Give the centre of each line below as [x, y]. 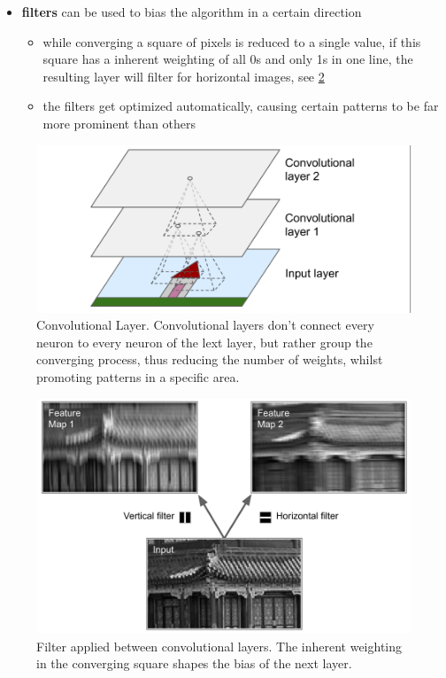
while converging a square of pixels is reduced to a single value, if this [232, 41]
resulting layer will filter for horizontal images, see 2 [184, 76]
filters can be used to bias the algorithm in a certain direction [192, 12]
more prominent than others [119, 123]
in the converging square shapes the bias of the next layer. [194, 663]
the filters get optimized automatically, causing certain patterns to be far [241, 106]
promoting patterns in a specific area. [138, 376]
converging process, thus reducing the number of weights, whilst [210, 359]
